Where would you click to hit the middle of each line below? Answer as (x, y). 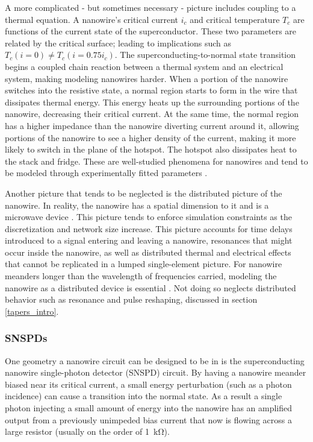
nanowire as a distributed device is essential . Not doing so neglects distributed (150, 287)
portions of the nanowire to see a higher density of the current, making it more (150, 137)
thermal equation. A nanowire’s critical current (92, 19)
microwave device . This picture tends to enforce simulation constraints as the (148, 217)
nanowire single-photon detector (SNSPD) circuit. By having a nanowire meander (156, 372)
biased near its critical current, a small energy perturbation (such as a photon (148, 384)
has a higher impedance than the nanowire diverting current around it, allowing (152, 125)
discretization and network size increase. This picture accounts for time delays (149, 228)
